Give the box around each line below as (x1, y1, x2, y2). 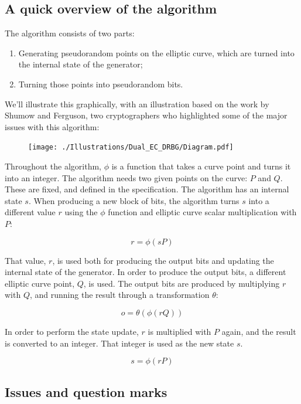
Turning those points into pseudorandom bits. (18, 77, 183, 90)
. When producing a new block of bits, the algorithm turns (28, 194, 240, 206)
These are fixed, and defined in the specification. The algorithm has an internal (5, 183, 289, 195)
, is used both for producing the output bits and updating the (52, 254, 274, 266)
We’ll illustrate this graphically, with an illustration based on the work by (5, 97, 269, 110)
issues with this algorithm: (5, 120, 100, 133)
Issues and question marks (5, 382, 167, 400)
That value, (5, 254, 46, 266)
